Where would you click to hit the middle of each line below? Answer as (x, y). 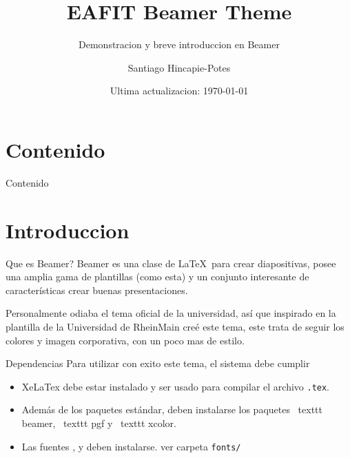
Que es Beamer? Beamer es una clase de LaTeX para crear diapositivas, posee (171, 263)
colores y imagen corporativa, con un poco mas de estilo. (125, 340)
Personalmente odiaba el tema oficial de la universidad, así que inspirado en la (171, 313)
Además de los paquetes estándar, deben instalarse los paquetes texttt (172, 409)
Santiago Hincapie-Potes (179, 67)
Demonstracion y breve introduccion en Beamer (179, 44)
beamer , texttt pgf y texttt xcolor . (99, 423)
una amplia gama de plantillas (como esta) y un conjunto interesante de (157, 277)
